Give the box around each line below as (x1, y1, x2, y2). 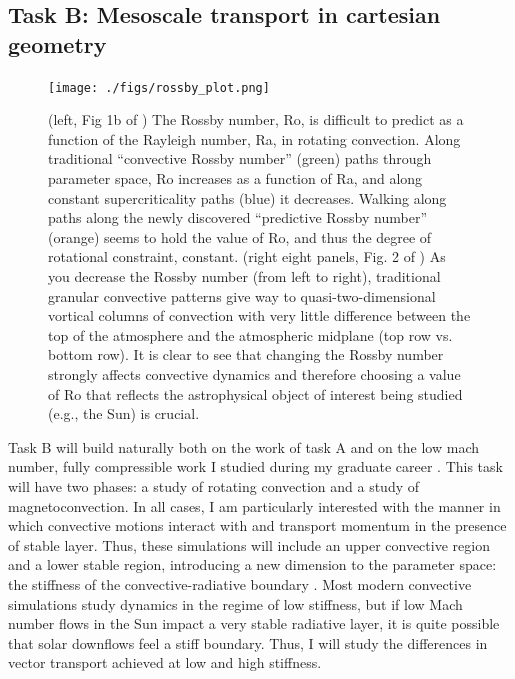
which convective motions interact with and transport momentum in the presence (8, 515, 507, 536)
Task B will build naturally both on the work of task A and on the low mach (8, 436, 480, 457)
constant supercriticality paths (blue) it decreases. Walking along (48, 187, 447, 208)
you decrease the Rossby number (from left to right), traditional (48, 266, 441, 286)
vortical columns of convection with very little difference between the (48, 305, 471, 326)
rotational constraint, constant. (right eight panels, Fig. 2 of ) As (48, 246, 446, 267)
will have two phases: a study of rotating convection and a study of (8, 475, 420, 496)
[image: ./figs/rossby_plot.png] (48, 80, 270, 95)
